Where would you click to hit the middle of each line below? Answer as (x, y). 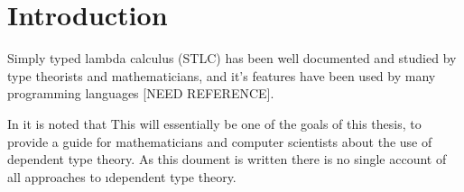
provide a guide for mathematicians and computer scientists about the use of (220, 141)
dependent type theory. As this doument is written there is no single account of (227, 159)
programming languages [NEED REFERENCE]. (141, 93)
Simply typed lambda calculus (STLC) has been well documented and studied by (232, 58)
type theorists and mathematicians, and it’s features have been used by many (222, 75)
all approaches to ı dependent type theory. (122, 176)
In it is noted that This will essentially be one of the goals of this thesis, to (214, 123)
